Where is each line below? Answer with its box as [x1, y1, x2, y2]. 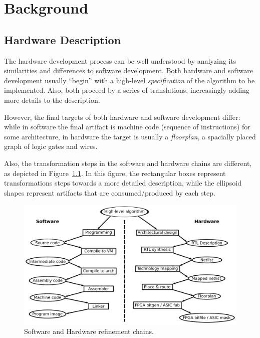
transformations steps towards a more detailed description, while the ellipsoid [4, 178, 242, 188]
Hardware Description [4, 32, 121, 47]
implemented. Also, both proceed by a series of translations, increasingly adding [4, 85, 249, 95]
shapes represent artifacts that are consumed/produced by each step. [4, 187, 215, 198]
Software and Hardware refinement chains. [24, 326, 154, 336]
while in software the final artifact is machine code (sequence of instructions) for [4, 121, 250, 132]
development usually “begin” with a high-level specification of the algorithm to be [4, 75, 255, 85]
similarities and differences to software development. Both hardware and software [4, 65, 253, 76]
